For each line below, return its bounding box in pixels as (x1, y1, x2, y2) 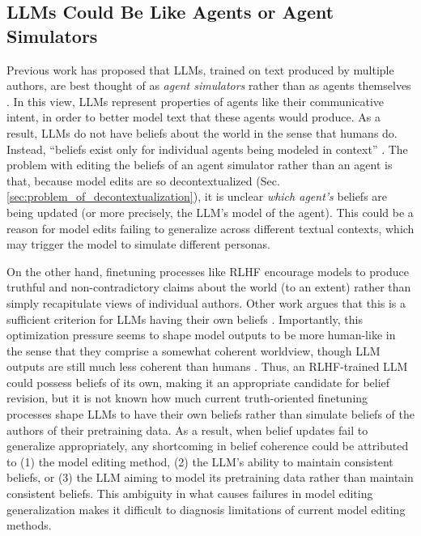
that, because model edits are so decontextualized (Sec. (6, 172, 280, 189)
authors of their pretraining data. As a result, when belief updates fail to (6, 421, 368, 438)
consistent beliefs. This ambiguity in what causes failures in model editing (6, 485, 373, 502)
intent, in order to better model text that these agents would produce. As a (6, 108, 381, 125)
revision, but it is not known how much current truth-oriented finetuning (6, 389, 368, 406)
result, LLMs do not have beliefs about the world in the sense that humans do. (6, 124, 398, 141)
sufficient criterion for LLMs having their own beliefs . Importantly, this (6, 310, 363, 327)
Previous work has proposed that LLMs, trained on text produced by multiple (6, 61, 394, 78)
